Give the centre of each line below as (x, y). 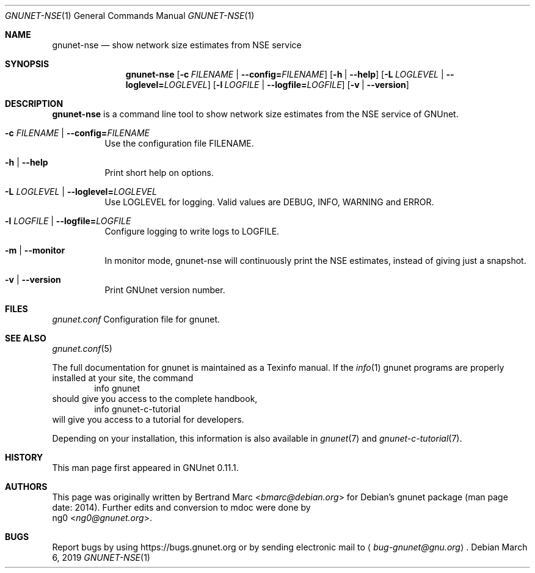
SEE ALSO (26, 338)
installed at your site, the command (123, 378)
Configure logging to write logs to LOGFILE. (192, 231)
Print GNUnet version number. (165, 290)
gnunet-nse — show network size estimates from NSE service (177, 45)
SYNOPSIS (27, 64)
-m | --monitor (35, 250)
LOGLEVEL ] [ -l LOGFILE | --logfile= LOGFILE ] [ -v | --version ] (286, 85)
